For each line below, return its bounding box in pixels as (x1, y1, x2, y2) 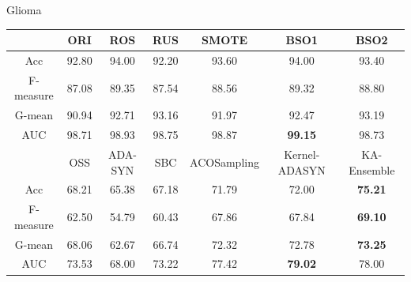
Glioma (6, 2, 42, 17)
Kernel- (284, 145, 320, 162)
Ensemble (349, 161, 395, 178)
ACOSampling (190, 153, 259, 170)
